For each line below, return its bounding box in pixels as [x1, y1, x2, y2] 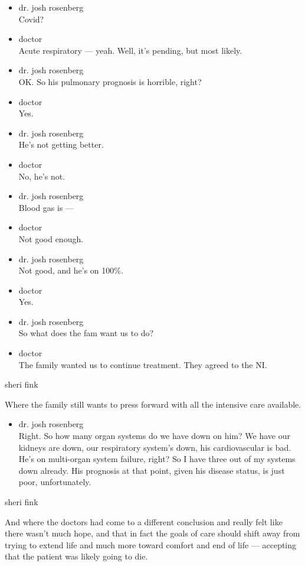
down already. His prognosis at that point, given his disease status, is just [18, 464, 285, 476]
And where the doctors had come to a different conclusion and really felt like [5, 515, 283, 528]
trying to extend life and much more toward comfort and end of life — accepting [5, 538, 297, 551]
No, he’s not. [18, 170, 65, 182]
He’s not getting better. [18, 138, 104, 151]
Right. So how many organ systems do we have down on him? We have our [18, 430, 290, 442]
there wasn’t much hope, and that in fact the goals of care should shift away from [5, 527, 300, 539]
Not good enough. [18, 232, 84, 245]
